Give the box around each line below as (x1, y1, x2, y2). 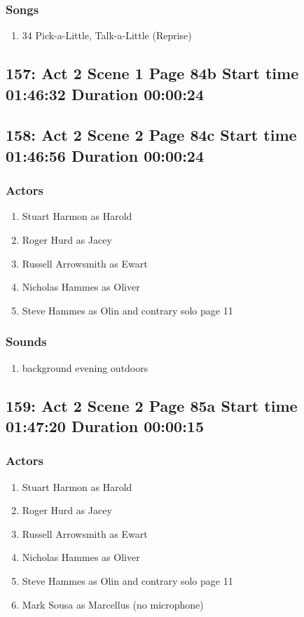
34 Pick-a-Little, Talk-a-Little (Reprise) (22, 28, 192, 43)
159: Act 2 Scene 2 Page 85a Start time (6, 394, 298, 416)
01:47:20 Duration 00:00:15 (6, 415, 204, 436)
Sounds (6, 333, 47, 350)
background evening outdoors (22, 360, 148, 375)
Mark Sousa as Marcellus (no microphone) (22, 597, 204, 611)
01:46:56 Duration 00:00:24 (6, 144, 204, 166)
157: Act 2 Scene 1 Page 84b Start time (6, 62, 299, 84)
